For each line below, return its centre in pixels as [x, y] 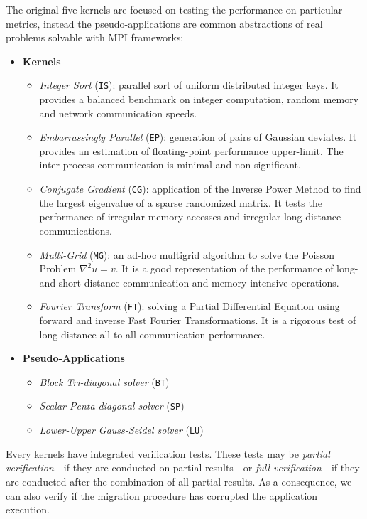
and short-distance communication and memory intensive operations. [189, 282]
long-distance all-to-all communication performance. [152, 334]
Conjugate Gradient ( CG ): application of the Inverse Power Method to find [200, 189]
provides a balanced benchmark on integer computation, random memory [199, 99]
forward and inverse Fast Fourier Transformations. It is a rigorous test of [198, 320]
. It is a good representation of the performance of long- [237, 268]
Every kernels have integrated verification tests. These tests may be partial [168, 453]
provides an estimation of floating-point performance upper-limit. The [191, 150]
